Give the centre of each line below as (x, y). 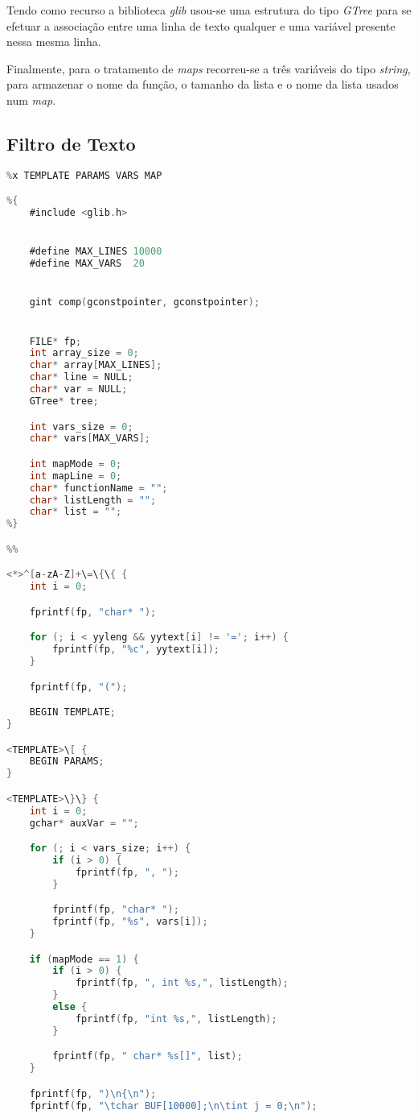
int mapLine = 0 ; (76, 476)
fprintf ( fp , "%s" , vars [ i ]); (130, 922)
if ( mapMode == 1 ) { (84, 959)
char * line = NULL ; (81, 377)
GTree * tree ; (64, 401)
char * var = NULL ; (78, 389)
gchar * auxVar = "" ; (84, 823)
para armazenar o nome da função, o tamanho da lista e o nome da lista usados (203, 84)
